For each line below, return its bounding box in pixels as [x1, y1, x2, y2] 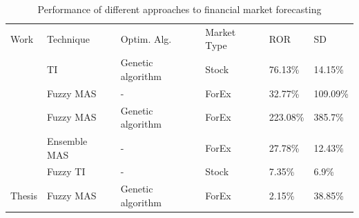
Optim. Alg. [120, 31, 172, 46]
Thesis [10, 188, 38, 203]
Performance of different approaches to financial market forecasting [37, 2, 322, 16]
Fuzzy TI [47, 164, 86, 179]
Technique [47, 31, 90, 46]
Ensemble [47, 134, 88, 148]
